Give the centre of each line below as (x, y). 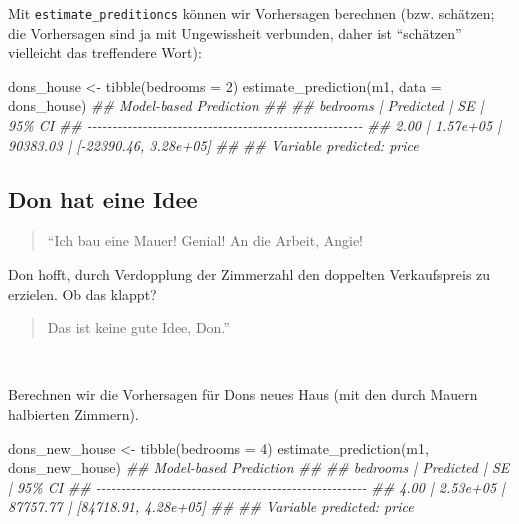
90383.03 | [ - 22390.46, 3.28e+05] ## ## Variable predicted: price (213, 144)
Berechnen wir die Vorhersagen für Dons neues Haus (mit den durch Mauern (243, 394)
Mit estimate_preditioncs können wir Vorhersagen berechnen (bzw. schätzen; (251, 13)
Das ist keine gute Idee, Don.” (138, 327)
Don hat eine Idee (103, 198)
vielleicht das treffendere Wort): (105, 52)
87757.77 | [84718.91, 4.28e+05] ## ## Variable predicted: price (211, 506)
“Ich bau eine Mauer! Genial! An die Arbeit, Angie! (205, 240)
